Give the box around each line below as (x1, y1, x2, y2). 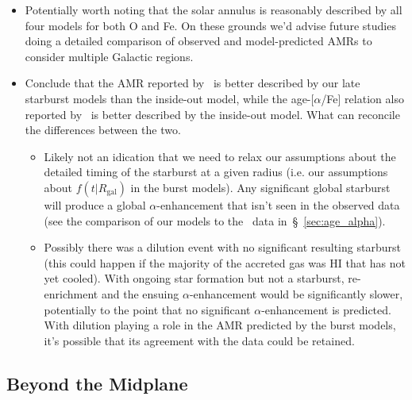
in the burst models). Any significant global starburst (130, 179, 391, 195)
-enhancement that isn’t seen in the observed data (156, 196, 400, 213)
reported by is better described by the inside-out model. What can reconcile (25, 106, 400, 122)
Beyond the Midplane (6, 371, 188, 395)
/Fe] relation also (321, 90, 404, 106)
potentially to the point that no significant (44, 301, 251, 317)
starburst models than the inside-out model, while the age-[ (25, 90, 314, 106)
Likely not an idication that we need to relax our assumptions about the (44, 148, 396, 164)
